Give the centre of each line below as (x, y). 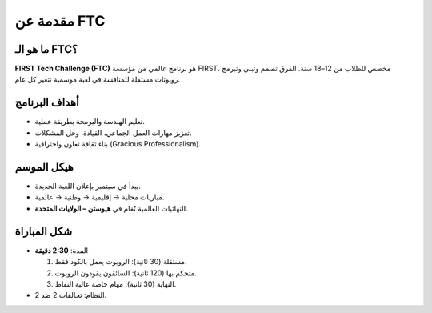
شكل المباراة (44, 231)
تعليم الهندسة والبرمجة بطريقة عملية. (90, 122)
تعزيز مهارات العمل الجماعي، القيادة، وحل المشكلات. (113, 133)
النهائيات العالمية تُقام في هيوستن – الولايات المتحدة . (111, 208)
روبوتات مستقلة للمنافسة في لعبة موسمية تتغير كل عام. (97, 79)
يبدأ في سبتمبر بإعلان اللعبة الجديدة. (88, 186)
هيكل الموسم (44, 167)
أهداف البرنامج (47, 103)
